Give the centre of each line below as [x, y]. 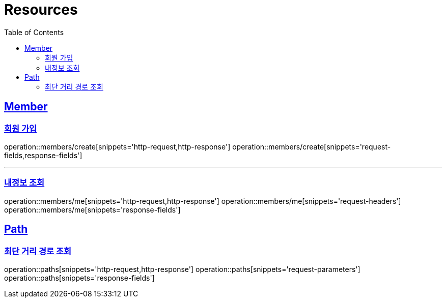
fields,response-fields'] [43, 155]
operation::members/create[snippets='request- [312, 146]
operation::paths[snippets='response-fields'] [79, 278]
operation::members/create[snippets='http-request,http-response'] [117, 146]
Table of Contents [34, 32]
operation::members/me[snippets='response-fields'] [92, 209]
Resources [41, 10]
